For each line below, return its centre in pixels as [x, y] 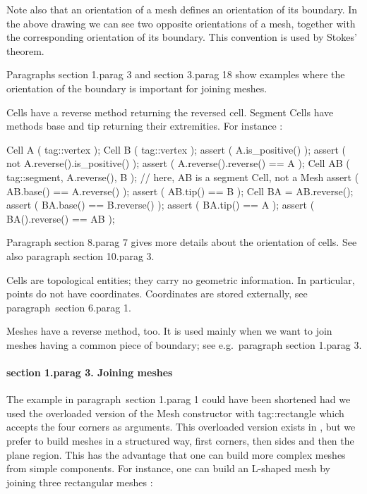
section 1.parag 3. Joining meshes [90, 372]
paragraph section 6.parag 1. [69, 307]
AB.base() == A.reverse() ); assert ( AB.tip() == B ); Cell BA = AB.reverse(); [180, 191]
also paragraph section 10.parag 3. [80, 255]
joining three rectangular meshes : [80, 482]
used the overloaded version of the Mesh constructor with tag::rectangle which [175, 413]
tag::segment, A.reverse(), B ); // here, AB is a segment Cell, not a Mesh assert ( [183, 177]
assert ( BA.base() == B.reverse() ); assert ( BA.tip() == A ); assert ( [161, 205]
